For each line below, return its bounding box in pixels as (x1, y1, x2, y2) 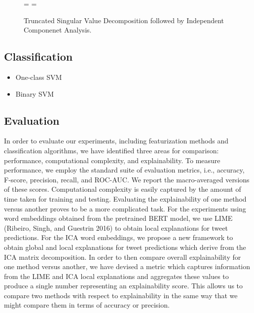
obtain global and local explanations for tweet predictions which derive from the (4, 242, 246, 252)
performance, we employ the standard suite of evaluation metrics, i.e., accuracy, (4, 165, 245, 175)
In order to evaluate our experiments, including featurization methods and (4, 136, 228, 146)
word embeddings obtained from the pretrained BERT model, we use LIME (4, 213, 233, 223)
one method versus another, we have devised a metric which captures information (4, 261, 251, 272)
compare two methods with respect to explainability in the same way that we (4, 290, 238, 300)
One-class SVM (15, 71, 62, 82)
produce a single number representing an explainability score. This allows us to (4, 280, 243, 291)
